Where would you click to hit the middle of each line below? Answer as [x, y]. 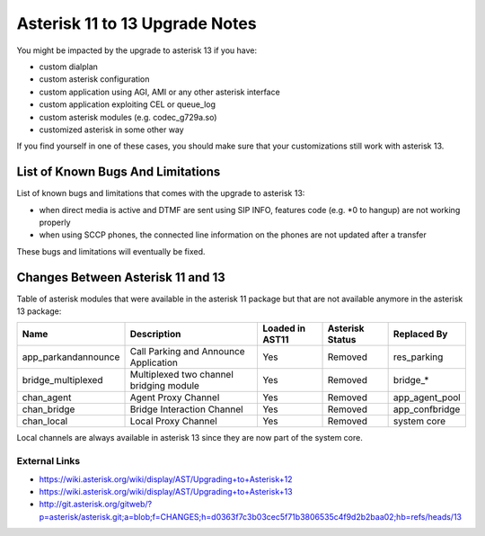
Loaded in [283, 328]
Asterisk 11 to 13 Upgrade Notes [137, 23]
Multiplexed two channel [181, 375]
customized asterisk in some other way [111, 130]
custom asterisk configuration [94, 79]
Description [155, 335]
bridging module [164, 386]
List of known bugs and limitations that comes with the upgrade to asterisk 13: [161, 193]
